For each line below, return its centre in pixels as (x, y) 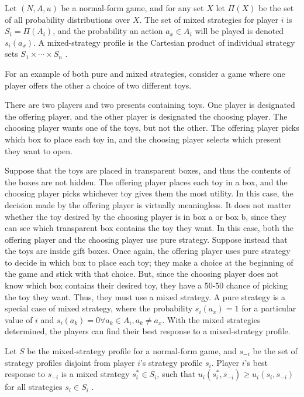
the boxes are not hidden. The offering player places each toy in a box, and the (146, 181)
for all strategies (34, 387)
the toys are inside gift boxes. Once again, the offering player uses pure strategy (148, 251)
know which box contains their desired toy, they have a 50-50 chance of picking (146, 285)
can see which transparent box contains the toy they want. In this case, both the (149, 228)
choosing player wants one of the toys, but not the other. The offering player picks (152, 128)
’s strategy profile (171, 362)
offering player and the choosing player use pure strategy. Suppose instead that (146, 239)
